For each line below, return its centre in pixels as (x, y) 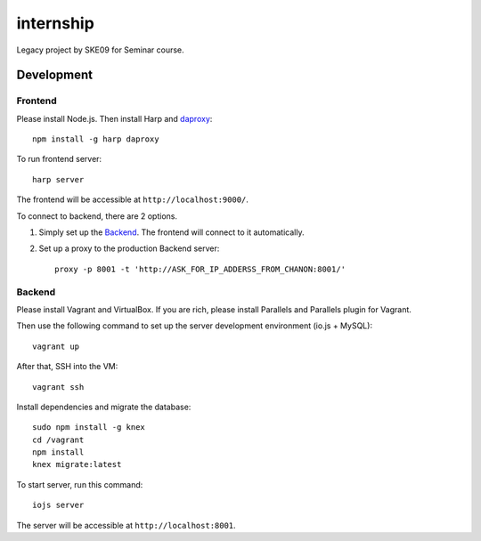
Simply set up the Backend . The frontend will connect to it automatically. (171, 232)
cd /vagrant (58, 440)
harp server (58, 179)
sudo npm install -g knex (89, 428)
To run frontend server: (59, 159)
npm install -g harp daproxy (96, 139)
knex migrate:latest (77, 464)
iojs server (58, 505)
